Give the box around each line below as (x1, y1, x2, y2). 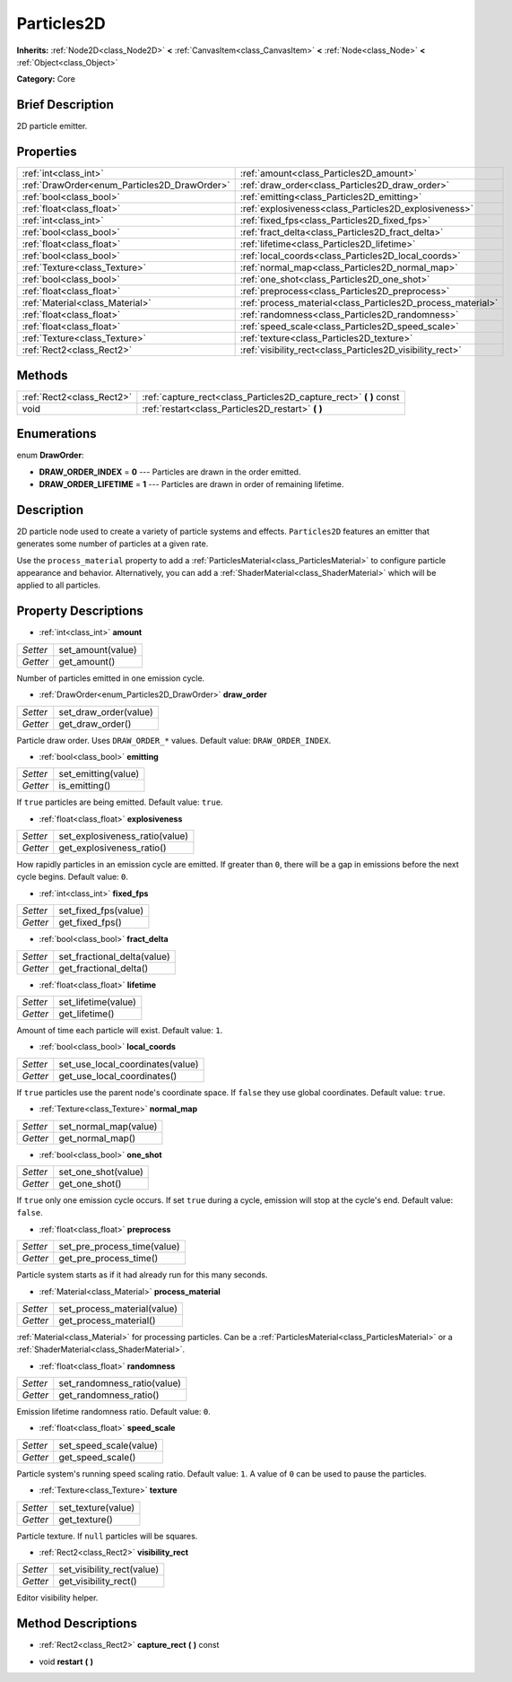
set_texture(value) (58, 1501, 135, 1513)
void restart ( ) (39, 1656, 94, 1667)
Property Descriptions (16, 604, 143, 619)
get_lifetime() (58, 1007, 115, 1020)
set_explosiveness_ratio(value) (58, 830, 188, 842)
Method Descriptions (16, 1616, 138, 1632)
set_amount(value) (58, 643, 138, 656)
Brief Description (16, 97, 114, 112)
